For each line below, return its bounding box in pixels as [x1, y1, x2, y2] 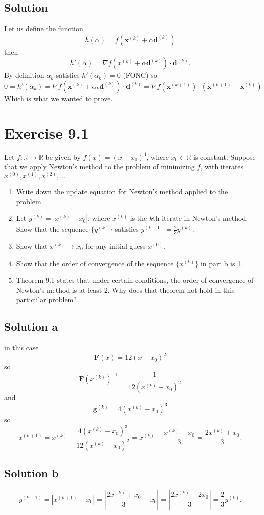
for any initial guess [85, 240, 146, 251]
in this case [4, 342, 39, 353]
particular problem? [16, 294, 77, 305]
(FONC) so [123, 70, 157, 80]
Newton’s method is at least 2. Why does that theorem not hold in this [16, 284, 235, 295]
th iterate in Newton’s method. [153, 213, 248, 223]
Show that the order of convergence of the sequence [16, 257, 174, 268]
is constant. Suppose [193, 151, 256, 162]
